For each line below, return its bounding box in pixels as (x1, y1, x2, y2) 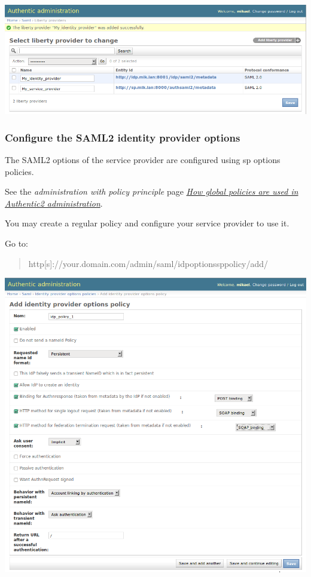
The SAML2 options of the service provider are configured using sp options (5, 153, 280, 165)
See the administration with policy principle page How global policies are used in (5, 185, 298, 198)
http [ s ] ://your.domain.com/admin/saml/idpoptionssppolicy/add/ (28, 257, 269, 269)
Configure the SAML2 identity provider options (5, 130, 240, 145)
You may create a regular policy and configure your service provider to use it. (5, 217, 289, 229)
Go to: (5, 237, 28, 249)
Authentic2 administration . (5, 197, 103, 209)
